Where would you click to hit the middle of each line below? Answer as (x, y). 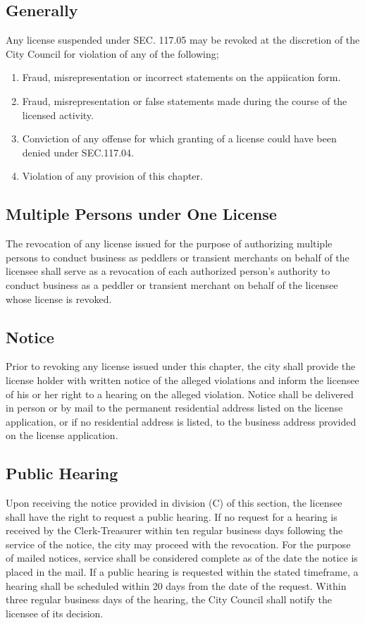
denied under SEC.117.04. (78, 152)
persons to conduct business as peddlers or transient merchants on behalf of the (178, 257)
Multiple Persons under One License (141, 214)
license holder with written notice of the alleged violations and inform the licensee (182, 380)
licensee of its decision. (55, 613)
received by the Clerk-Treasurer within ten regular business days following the (174, 530)
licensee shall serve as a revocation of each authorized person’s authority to (168, 271)
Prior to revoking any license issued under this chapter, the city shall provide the (181, 366)
